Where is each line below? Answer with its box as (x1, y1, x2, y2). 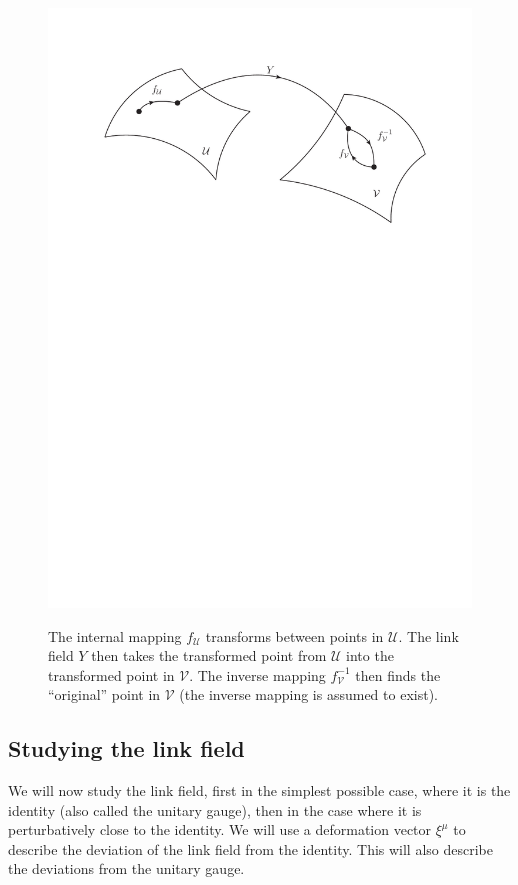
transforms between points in (205, 625, 384, 646)
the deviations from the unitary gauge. (8, 858, 245, 879)
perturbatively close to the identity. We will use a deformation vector (8, 819, 432, 840)
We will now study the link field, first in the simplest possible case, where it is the (8, 780, 511, 801)
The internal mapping (48, 625, 182, 646)
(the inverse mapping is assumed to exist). (179, 684, 438, 705)
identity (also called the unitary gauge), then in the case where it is (8, 799, 422, 820)
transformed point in (48, 664, 175, 685)
